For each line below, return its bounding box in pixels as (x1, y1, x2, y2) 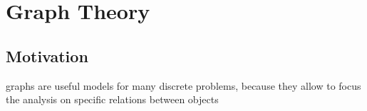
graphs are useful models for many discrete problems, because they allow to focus (6, 78, 361, 93)
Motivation (6, 45, 88, 66)
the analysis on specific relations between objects (6, 92, 219, 107)
